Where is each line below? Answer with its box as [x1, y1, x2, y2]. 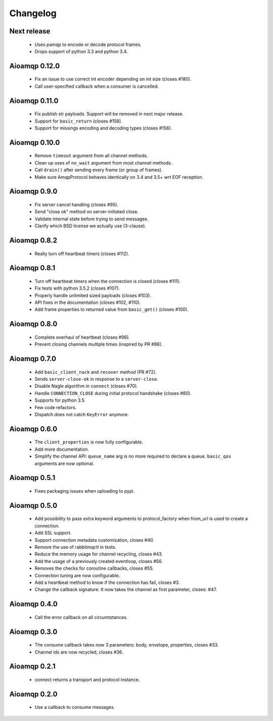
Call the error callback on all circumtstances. [34, 614, 128, 620]
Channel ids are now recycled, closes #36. [34, 649, 123, 655]
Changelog [9, 8, 57, 19]
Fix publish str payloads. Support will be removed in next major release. [34, 111, 184, 117]
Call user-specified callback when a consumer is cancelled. [34, 83, 159, 89]
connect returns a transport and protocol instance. [34, 676, 140, 683]
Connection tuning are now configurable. [34, 572, 120, 578]
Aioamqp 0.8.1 [9, 264, 56, 272]
